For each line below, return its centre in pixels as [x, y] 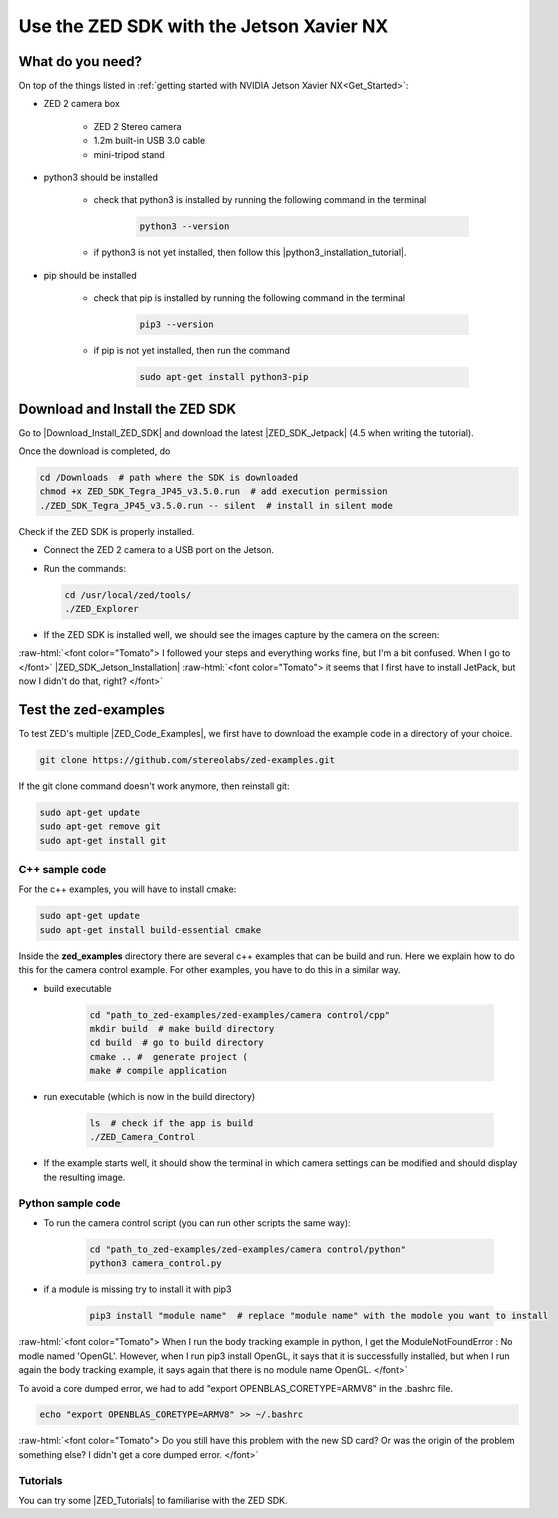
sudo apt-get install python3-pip [224, 377]
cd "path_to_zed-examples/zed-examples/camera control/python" [248, 1249]
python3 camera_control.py [155, 1263]
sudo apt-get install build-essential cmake [150, 929]
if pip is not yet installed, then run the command [191, 351]
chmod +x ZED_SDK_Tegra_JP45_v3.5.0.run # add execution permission [213, 491]
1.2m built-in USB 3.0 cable [149, 141]
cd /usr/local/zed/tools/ [128, 594]
